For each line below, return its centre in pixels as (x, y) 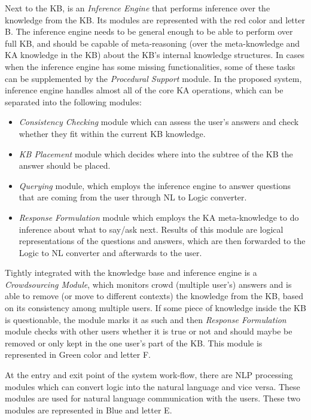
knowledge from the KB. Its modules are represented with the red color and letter (155, 19)
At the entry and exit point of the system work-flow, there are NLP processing (149, 375)
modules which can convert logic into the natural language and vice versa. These (153, 386)
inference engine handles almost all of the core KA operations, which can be (144, 90)
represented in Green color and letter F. (78, 354)
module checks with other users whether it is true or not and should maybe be (149, 331)
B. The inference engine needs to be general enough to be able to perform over (149, 31)
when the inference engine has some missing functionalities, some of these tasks (150, 66)
